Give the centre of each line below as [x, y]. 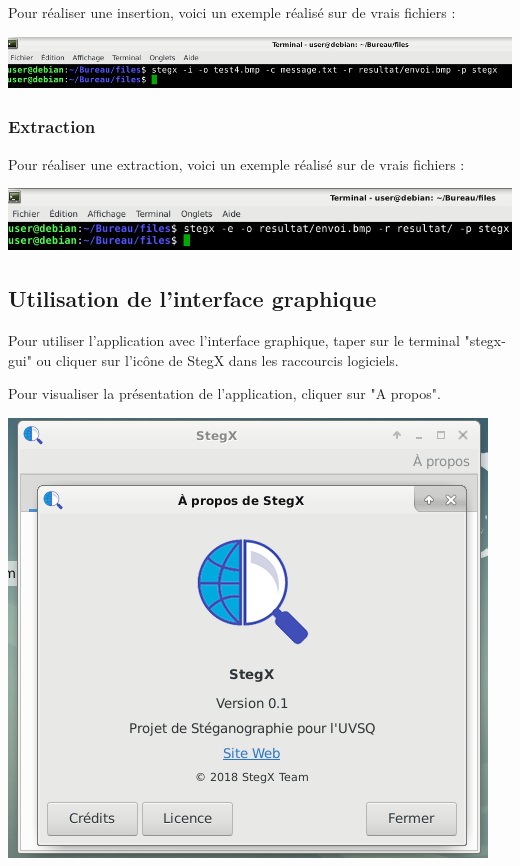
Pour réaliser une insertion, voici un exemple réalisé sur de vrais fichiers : [232, 12]
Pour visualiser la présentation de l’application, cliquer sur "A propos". [224, 393]
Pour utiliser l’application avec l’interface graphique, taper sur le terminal [234, 339]
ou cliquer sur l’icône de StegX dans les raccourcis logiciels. [217, 359]
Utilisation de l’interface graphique [192, 298]
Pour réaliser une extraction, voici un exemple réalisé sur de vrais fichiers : [236, 163]
